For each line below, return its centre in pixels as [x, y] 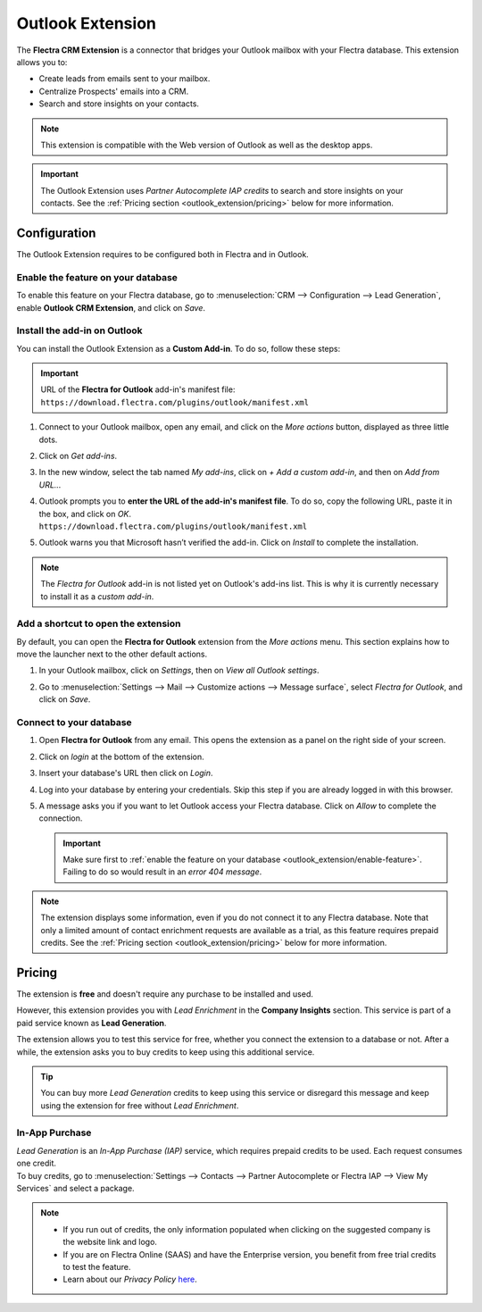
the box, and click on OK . [85, 514]
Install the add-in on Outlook [79, 330]
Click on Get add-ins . [78, 455]
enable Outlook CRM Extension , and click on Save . [111, 307]
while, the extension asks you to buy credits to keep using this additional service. [166, 1052]
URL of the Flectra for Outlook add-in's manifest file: [138, 389]
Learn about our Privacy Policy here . [130, 1279]
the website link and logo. [110, 1242]
